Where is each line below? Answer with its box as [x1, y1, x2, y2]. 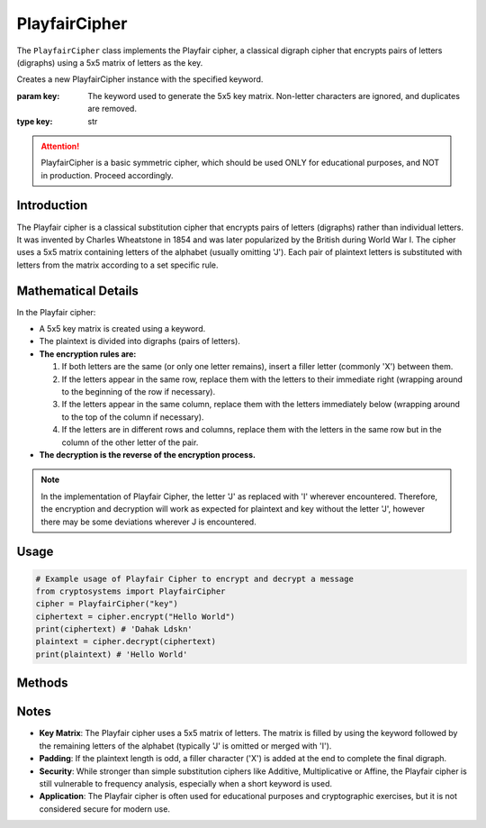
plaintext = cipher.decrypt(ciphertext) [35, 636, 216, 647]
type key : [16, 115, 53, 126]
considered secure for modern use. [39, 803, 171, 814]
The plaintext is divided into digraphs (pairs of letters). [39, 336, 240, 347]
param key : [16, 90, 60, 101]
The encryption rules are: [39, 348, 137, 359]
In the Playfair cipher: [16, 306, 96, 317]
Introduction [16, 198, 88, 214]
